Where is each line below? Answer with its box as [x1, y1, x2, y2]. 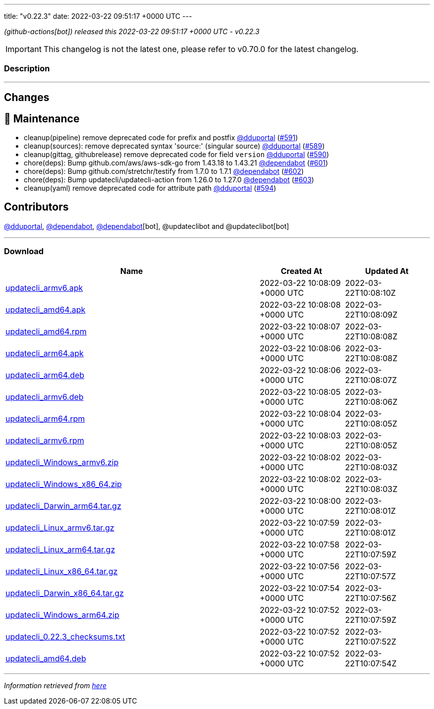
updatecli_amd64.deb [5, 653, 86, 663]
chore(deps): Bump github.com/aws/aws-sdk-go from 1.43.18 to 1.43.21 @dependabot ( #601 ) [24, 159, 328, 167]
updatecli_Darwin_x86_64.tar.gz [5, 588, 124, 598]
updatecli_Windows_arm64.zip [5, 609, 119, 620]
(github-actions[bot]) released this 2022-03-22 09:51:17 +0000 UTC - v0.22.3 [4, 27, 260, 36]
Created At [280, 266, 323, 276]
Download [4, 246, 44, 257]
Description [4, 63, 50, 74]
